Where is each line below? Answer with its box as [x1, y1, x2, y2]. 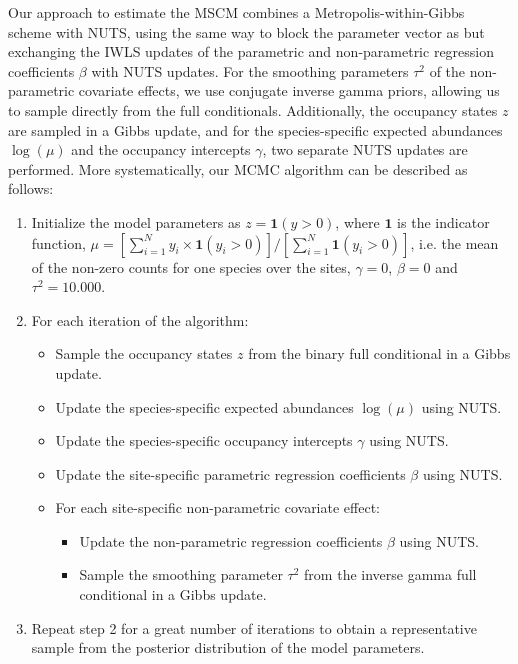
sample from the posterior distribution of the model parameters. [31, 637, 425, 658]
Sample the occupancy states [55, 343, 233, 364]
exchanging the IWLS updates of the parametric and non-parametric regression [8, 41, 495, 62]
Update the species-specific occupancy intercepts [55, 430, 353, 451]
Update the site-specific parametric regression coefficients [55, 463, 406, 484]
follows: [8, 178, 54, 199]
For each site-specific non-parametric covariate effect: [55, 497, 380, 518]
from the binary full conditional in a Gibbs [248, 343, 511, 364]
